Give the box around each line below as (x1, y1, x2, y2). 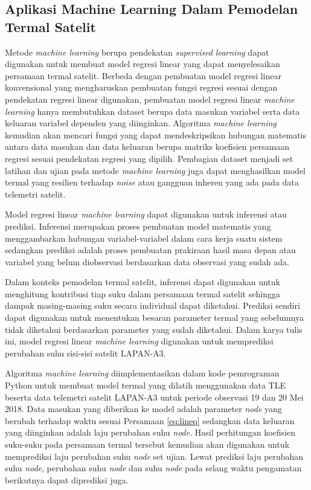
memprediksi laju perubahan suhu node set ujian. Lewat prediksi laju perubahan (5, 450, 304, 462)
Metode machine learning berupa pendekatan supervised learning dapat (5, 45, 269, 58)
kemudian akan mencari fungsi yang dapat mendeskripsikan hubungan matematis (5, 128, 306, 141)
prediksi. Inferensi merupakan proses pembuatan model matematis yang (5, 219, 271, 232)
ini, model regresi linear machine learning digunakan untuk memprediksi (5, 335, 274, 347)
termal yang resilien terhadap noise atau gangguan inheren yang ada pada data (5, 176, 299, 189)
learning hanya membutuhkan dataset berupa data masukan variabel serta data (5, 105, 300, 117)
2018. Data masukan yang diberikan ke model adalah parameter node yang (5, 402, 282, 415)
